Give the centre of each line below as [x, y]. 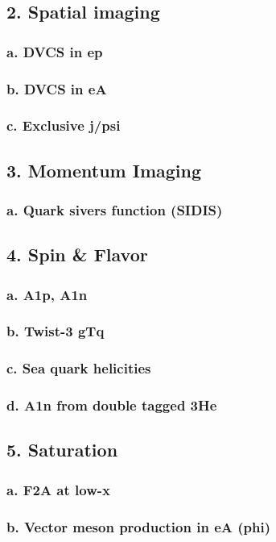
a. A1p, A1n [47, 294]
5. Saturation [62, 450]
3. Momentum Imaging [104, 170]
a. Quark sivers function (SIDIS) [115, 210]
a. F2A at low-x [58, 489]
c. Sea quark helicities [79, 368]
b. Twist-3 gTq [56, 331]
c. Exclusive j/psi [64, 125]
